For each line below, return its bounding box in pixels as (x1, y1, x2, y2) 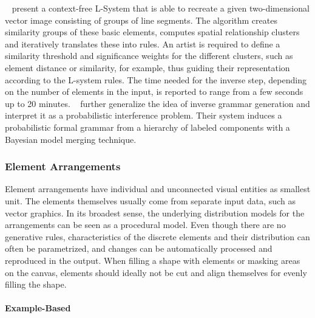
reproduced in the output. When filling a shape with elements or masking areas (5, 254, 300, 266)
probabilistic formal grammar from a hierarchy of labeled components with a (5, 120, 290, 133)
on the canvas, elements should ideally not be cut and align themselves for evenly (5, 266, 307, 278)
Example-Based (5, 302, 71, 314)
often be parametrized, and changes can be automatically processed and (5, 242, 273, 255)
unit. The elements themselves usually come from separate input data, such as (5, 194, 296, 207)
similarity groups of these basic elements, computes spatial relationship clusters (5, 26, 300, 38)
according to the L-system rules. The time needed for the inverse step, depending (5, 73, 307, 86)
